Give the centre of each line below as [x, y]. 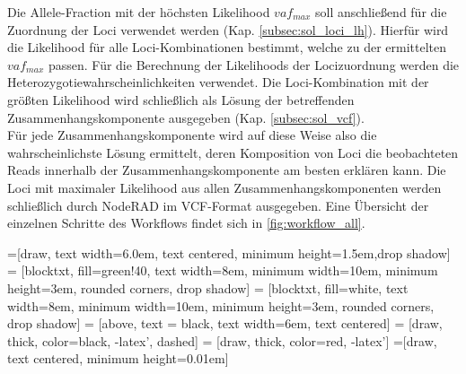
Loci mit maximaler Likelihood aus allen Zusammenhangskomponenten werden [224, 187]
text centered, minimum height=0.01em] [118, 358]
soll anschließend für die [381, 12]
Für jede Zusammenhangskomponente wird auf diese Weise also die [192, 135]
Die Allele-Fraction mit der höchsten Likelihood [139, 12]
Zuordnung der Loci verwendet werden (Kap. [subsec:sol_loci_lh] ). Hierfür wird [228, 29]
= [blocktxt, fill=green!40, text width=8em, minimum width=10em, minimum [223, 270]
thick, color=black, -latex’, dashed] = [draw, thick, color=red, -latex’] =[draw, [222, 340]
